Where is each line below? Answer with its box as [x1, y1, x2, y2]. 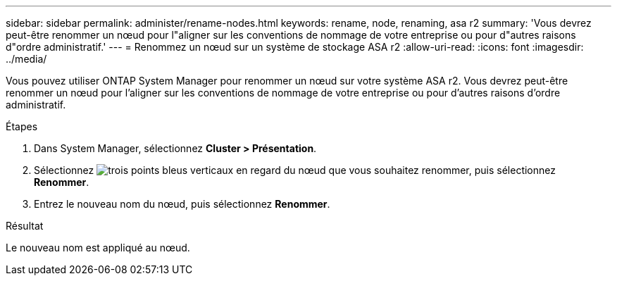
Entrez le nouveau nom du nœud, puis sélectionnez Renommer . [34, 198, 330, 210]
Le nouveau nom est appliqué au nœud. [6, 242, 190, 254]
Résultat [6, 220, 44, 232]
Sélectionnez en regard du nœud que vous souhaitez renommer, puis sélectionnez [34, 164, 556, 176]
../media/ [6, 53, 47, 65]
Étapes [6, 120, 38, 132]
